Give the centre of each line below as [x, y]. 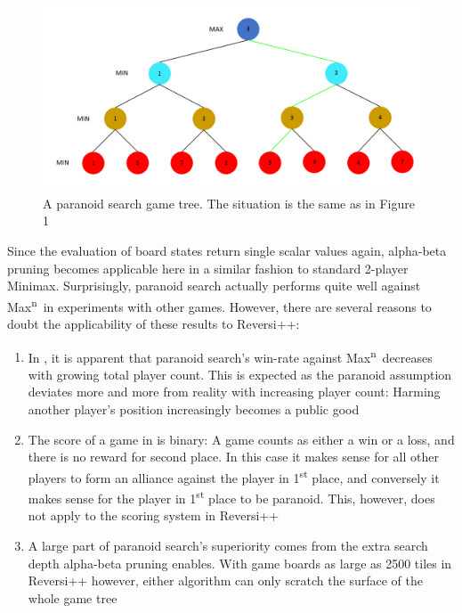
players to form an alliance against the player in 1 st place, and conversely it [234, 476]
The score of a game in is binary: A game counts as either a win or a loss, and [241, 439]
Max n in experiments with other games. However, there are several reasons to [219, 305]
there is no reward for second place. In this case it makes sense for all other [233, 457]
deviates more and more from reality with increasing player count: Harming [234, 392]
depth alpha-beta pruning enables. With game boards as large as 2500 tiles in [240, 563]
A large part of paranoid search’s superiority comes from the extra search [228, 545]
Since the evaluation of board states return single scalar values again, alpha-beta [227, 250]
